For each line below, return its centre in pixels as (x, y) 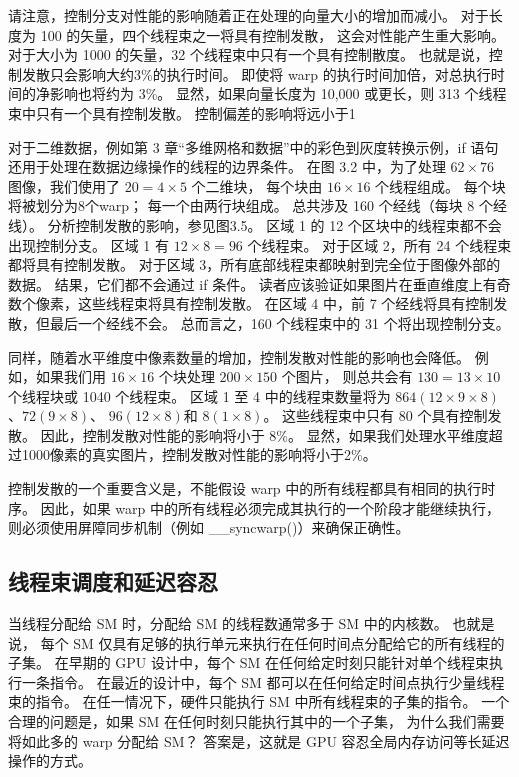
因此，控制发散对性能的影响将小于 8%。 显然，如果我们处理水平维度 (264, 434)
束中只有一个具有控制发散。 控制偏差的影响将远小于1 (182, 112)
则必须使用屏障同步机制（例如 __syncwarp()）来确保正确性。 (209, 527)
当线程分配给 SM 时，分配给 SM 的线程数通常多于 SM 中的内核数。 (228, 623)
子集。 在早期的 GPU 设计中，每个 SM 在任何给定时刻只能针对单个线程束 (248, 662)
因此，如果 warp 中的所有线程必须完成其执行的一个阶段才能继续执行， (270, 507)
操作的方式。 (50, 760)
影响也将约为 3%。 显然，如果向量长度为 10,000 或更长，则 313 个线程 (278, 93)
